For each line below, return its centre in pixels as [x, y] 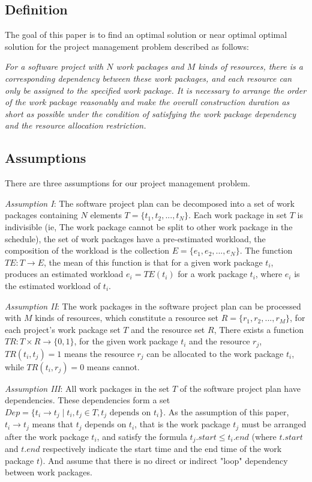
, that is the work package [182, 424]
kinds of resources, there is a [250, 66]
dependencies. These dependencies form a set [88, 400]
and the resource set [168, 329]
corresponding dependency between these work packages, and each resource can [148, 78]
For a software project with [54, 66]
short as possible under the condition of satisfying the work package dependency [151, 113]
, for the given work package [126, 341]
